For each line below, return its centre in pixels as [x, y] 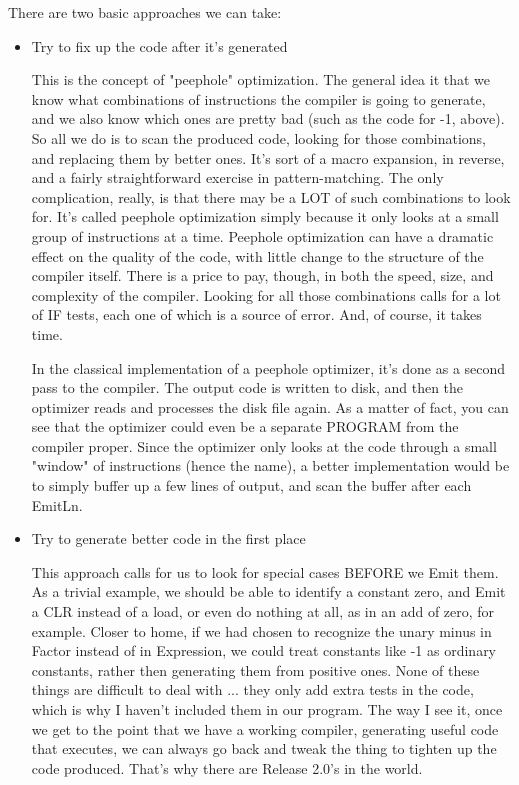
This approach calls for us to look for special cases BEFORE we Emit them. [265, 571]
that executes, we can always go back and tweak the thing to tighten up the [264, 748]
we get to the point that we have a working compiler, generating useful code [265, 728]
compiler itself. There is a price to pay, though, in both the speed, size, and [262, 275]
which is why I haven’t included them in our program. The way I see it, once [267, 709]
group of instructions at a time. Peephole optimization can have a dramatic [262, 235]
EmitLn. [57, 504]
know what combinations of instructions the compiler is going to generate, [258, 98]
